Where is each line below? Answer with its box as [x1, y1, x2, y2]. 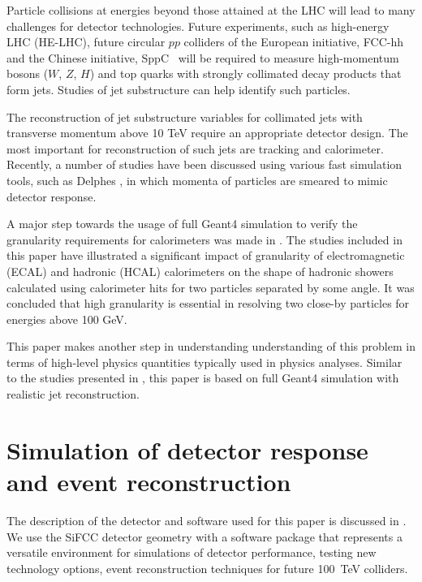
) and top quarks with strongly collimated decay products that [89, 65, 402, 82]
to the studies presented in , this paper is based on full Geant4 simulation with [6, 369, 399, 386]
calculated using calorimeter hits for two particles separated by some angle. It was [6, 278, 415, 295]
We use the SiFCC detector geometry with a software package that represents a [6, 528, 403, 545]
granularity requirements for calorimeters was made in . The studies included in [6, 231, 403, 248]
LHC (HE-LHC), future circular [6, 33, 166, 50]
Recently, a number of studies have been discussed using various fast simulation [6, 156, 403, 173]
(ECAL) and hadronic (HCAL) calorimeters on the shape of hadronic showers [6, 262, 394, 279]
